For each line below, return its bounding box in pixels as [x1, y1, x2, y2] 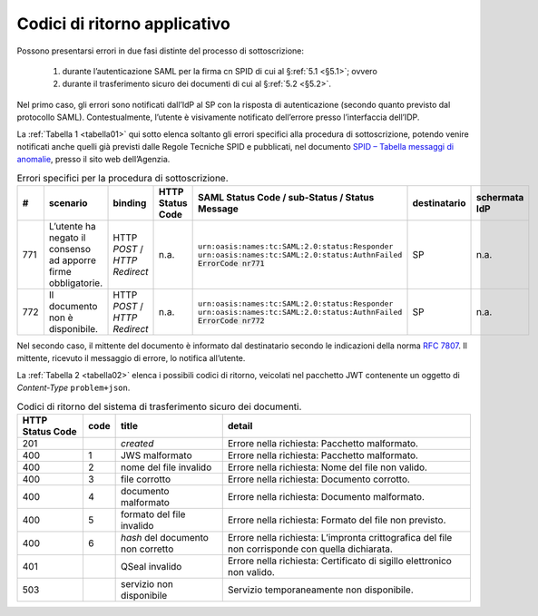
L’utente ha [48, 220, 97, 233]
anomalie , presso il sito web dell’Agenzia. [16, 154, 171, 165]
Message [198, 202, 240, 215]
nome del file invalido [120, 461, 212, 474]
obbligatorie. [48, 277, 103, 289]
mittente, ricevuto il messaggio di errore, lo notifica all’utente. [16, 353, 246, 364]
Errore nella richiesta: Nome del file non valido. [227, 461, 428, 474]
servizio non [120, 577, 174, 590]
